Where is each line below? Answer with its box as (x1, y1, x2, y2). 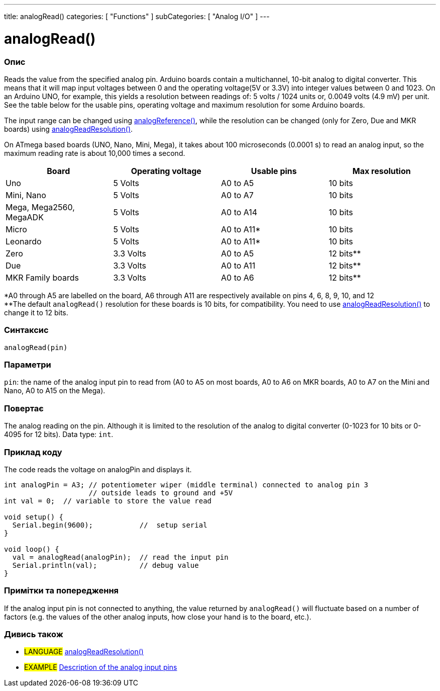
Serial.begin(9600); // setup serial (12, 521, 207, 529)
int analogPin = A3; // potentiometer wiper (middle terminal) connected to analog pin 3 (4, 480, 368, 489)
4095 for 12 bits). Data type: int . (4, 430, 114, 439)
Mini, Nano (6, 190, 46, 200)
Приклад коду (4, 447, 62, 457)
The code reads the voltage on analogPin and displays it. (4, 465, 192, 474)
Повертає (4, 403, 44, 413)
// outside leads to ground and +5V (88, 488, 233, 497)
